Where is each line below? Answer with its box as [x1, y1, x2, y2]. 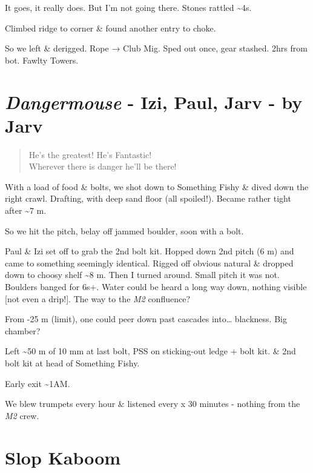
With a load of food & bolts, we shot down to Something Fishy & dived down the [5, 180, 309, 193]
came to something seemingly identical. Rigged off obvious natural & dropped [5, 256, 294, 269]
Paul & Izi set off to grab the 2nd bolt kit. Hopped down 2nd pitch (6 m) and [5, 245, 294, 257]
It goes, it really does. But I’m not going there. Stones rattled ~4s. [5, 1, 252, 13]
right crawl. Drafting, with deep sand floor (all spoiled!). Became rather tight [5, 192, 291, 205]
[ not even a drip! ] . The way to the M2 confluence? [5, 292, 191, 305]
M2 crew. [5, 409, 39, 422]
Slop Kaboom [5, 445, 121, 469]
